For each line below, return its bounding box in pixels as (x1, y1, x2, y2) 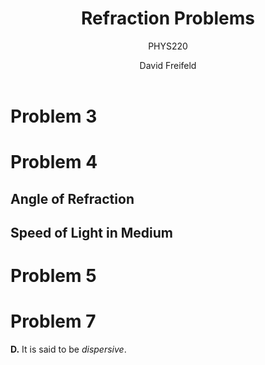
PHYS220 (148, 40, 188, 52)
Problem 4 (10, 151, 98, 174)
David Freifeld (139, 59, 197, 71)
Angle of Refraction (10, 190, 135, 207)
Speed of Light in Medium (10, 224, 173, 241)
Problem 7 (10, 310, 97, 333)
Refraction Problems (81, 7, 255, 30)
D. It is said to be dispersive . (10, 343, 127, 356)
